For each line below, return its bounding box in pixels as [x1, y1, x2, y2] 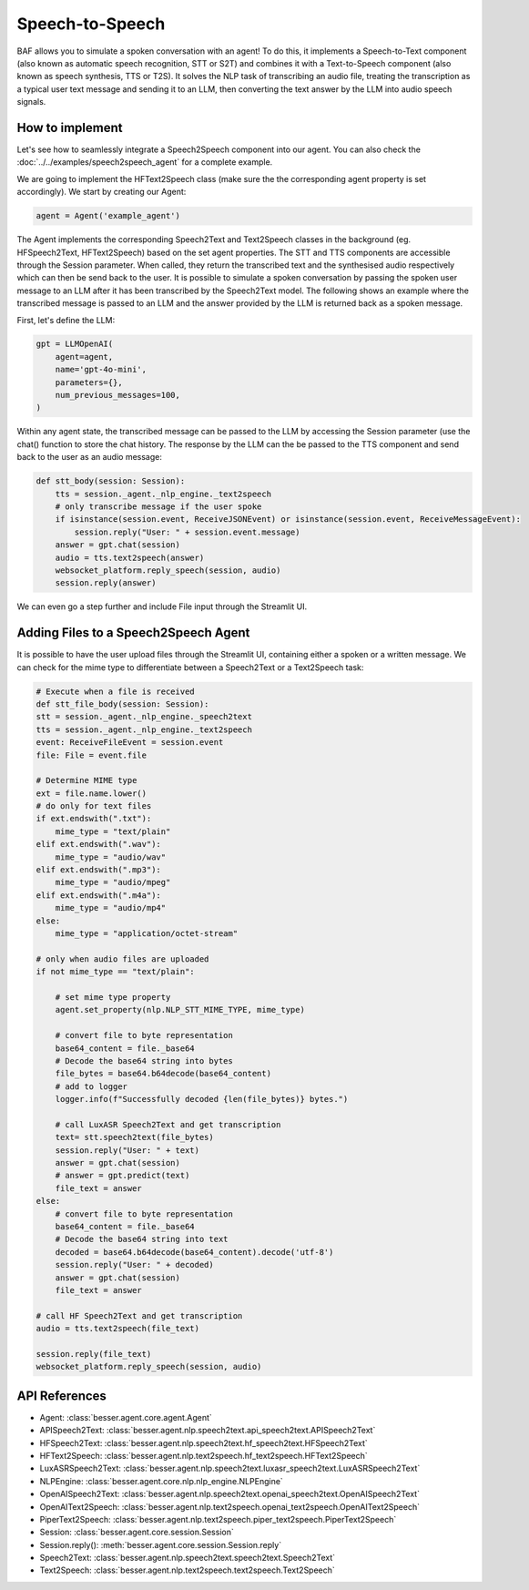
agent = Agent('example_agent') [36, 210, 181, 221]
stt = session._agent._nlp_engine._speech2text [36, 711, 252, 722]
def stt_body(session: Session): [36, 476, 186, 486]
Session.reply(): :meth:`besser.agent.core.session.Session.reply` [39, 1539, 282, 1550]
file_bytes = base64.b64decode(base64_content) [55, 1068, 272, 1079]
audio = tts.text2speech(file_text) [36, 1323, 200, 1334]
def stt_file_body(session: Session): [36, 698, 209, 709]
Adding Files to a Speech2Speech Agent [16, 625, 250, 641]
